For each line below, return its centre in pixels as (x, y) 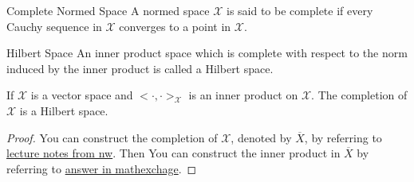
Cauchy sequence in (54, 26)
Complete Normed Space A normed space (108, 10)
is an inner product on (243, 95)
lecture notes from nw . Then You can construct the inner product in (173, 153)
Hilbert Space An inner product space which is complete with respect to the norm (207, 53)
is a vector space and (82, 95)
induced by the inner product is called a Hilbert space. (140, 68)
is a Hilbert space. (64, 110)
